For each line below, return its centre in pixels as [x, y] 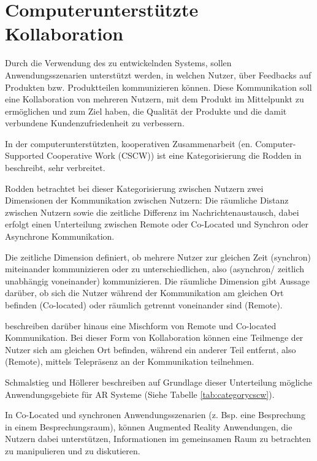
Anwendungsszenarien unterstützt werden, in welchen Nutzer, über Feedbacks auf [158, 74]
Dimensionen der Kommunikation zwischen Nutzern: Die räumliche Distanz [147, 200]
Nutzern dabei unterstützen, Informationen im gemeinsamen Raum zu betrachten [158, 439]
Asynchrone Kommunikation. [60, 236]
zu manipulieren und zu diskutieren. [73, 450]
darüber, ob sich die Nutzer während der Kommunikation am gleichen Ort [144, 293]
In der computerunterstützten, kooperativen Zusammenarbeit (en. [129, 143]
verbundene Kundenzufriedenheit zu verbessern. [95, 123]
